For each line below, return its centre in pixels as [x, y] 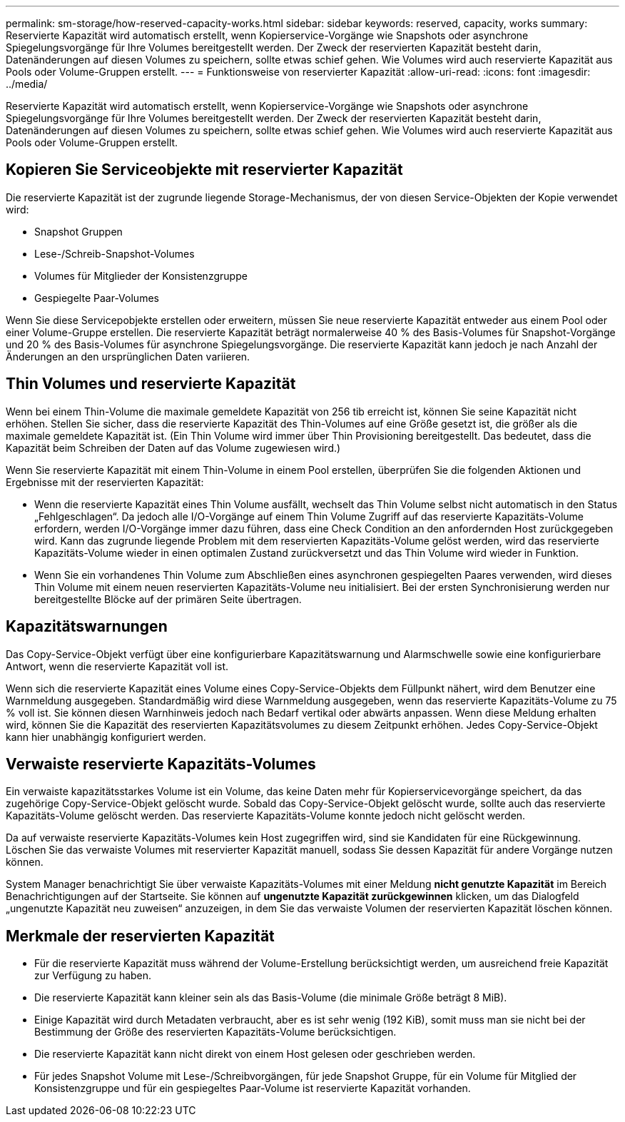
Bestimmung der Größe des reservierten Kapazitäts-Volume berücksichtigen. [215, 1032]
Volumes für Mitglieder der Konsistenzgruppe [141, 276]
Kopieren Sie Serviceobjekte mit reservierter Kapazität [204, 170]
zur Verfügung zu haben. [93, 976]
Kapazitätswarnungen [87, 627]
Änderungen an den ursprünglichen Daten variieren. [128, 356]
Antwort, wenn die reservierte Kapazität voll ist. [117, 666]
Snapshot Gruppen [78, 231]
